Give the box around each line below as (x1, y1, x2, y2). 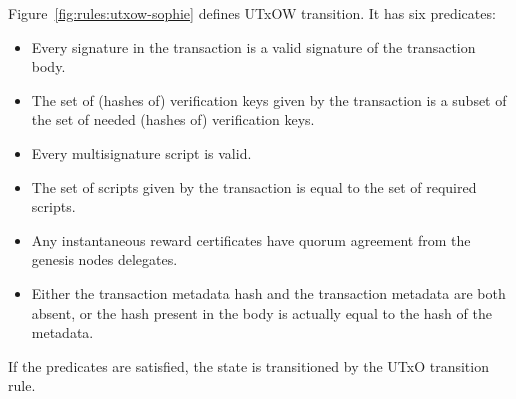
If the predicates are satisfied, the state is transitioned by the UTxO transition (8, 355, 489, 376)
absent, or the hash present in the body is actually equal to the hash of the (31, 302, 492, 323)
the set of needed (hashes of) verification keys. (31, 109, 315, 130)
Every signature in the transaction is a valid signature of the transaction (31, 36, 476, 57)
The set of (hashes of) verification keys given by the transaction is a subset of (31, 89, 507, 110)
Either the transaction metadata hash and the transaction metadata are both (31, 282, 506, 303)
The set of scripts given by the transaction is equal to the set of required (31, 176, 477, 197)
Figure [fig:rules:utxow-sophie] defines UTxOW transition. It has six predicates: (8, 3, 496, 23)
